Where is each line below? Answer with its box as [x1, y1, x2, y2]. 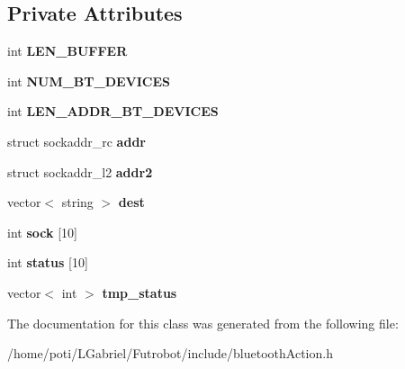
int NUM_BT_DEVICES [7, 71, 171, 90]
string [61, 193, 94, 211]
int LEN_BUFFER [7, 41, 128, 60]
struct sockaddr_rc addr [7, 131, 146, 150]
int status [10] [7, 253, 88, 272]
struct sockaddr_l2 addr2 [7, 162, 153, 181]
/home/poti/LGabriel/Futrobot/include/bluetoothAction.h [7, 344, 333, 363]
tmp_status [102, 283, 177, 301]
